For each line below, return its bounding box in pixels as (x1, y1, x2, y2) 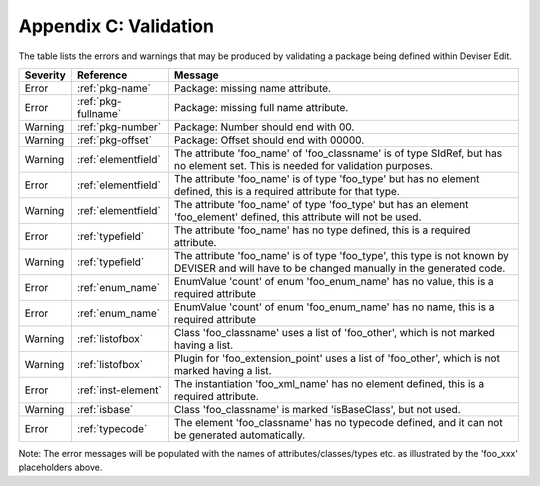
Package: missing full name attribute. (173, 100, 349, 114)
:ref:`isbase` (76, 402, 134, 416)
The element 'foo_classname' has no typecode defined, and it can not (173, 415, 504, 429)
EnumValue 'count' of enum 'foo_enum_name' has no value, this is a (173, 274, 494, 288)
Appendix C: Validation (18, 15, 215, 37)
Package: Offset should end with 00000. (173, 133, 365, 147)
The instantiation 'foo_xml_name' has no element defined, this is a (173, 376, 485, 390)
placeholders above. (18, 461, 103, 474)
